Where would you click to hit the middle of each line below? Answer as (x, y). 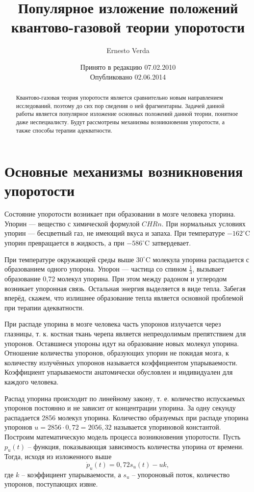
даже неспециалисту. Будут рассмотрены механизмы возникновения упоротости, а (120, 122)
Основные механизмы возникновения (124, 171)
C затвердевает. (168, 243)
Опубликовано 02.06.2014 (128, 76)
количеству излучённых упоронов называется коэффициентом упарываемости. (121, 362)
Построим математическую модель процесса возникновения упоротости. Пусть (123, 437)
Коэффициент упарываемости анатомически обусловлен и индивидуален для (119, 372)
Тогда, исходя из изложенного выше (58, 456)
